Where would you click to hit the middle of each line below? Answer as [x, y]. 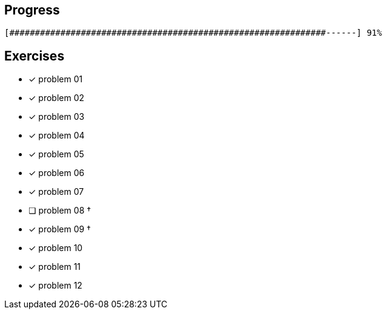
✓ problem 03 [57, 117]
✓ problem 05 [56, 154]
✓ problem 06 [57, 173]
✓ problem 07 [56, 192]
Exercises [35, 56]
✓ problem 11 [55, 267]
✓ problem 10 [56, 248]
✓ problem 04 [57, 136]
